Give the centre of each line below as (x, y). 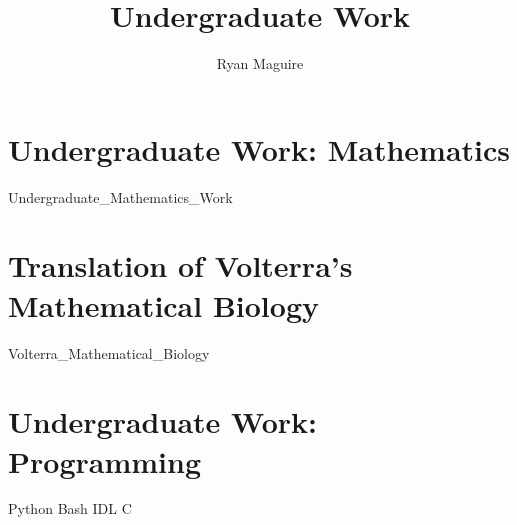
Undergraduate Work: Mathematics (259, 148)
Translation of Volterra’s (180, 265)
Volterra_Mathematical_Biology (109, 352)
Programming (104, 460)
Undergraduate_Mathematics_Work (120, 196)
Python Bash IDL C (70, 508)
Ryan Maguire (260, 63)
